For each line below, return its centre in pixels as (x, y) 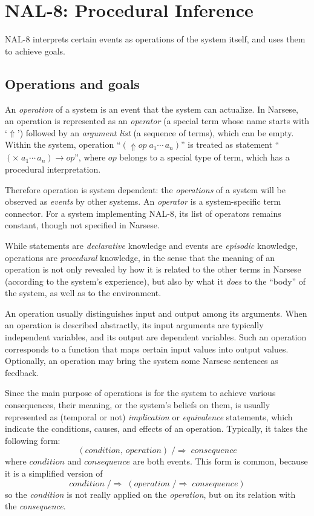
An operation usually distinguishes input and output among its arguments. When (156, 313)
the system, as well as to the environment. (83, 293)
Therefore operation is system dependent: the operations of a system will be (145, 189)
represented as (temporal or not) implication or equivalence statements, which (149, 416)
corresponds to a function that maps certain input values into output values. (147, 349)
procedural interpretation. (53, 169)
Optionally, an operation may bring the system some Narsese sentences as (142, 361)
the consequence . (35, 506)
